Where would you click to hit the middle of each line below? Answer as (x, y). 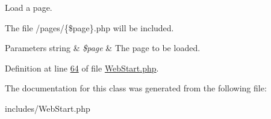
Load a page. (29, 7)
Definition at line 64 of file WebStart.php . (82, 68)
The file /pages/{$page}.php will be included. (89, 27)
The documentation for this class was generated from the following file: (136, 88)
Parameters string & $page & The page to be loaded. (103, 48)
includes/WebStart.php (48, 108)
